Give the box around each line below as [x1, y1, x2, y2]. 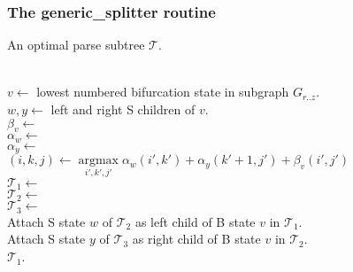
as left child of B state [134, 212, 256, 230]
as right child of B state [132, 229, 261, 248]
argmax [78, 154, 119, 167]
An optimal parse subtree [7, 35, 145, 54]
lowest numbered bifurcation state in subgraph [36, 82, 289, 101]
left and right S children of [50, 100, 196, 118]
